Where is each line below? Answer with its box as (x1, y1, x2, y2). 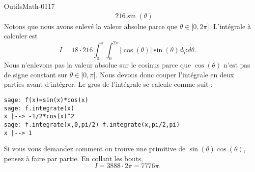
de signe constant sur (4, 69, 67, 79)
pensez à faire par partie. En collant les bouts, (4, 153, 143, 163)
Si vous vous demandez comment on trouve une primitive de (4, 143, 186, 154)
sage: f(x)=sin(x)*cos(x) (4, 96, 88, 103)
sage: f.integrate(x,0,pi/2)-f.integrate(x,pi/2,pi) (4, 121, 180, 128)
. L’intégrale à (209, 21, 251, 31)
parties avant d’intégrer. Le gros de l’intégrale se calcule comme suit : (4, 79, 213, 89)
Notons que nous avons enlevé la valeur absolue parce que (4, 21, 178, 31)
